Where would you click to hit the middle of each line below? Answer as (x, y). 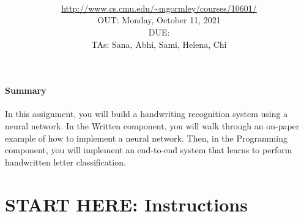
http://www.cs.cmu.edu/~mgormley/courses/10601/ (159, 8)
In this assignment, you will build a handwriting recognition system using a (146, 114)
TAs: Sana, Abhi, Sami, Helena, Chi (159, 44)
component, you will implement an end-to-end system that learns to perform (149, 150)
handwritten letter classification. (65, 162)
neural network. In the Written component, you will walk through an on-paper (152, 125)
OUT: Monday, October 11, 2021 (159, 20)
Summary (26, 90)
